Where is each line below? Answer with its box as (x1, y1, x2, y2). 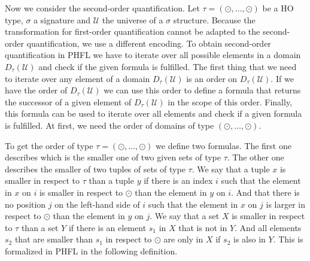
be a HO (262, 2, 294, 14)
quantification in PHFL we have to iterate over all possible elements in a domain (5, 48, 301, 61)
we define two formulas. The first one (156, 139, 291, 151)
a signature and (34, 13, 91, 26)
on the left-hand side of (54, 198, 140, 210)
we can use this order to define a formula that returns (104, 84, 301, 96)
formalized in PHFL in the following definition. (5, 244, 178, 257)
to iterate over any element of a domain (5, 72, 150, 84)
